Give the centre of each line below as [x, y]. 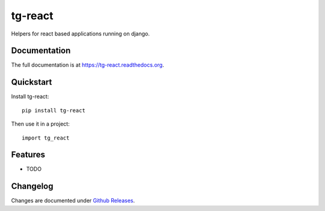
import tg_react [46, 138]
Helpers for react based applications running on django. [80, 34]
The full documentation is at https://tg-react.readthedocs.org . [88, 65]
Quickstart [32, 82]
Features [28, 155]
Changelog [32, 186]
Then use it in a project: [40, 124]
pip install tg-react [54, 110]
